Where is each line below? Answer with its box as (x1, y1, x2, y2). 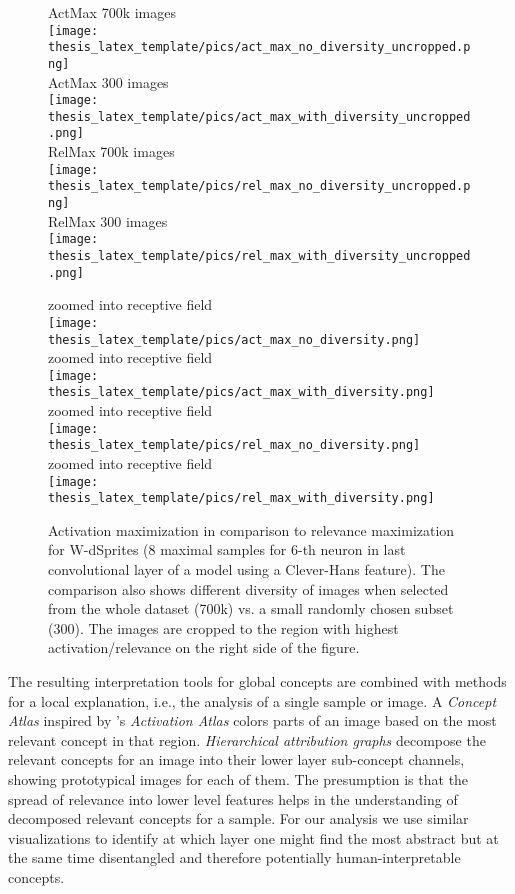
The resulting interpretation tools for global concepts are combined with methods (8, 671, 507, 692)
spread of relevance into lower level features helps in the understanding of (8, 788, 458, 809)
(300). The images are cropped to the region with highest (48, 617, 399, 638)
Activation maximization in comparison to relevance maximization (48, 519, 455, 540)
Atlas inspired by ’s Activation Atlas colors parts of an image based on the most (8, 710, 497, 731)
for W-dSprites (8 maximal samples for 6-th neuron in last (48, 539, 406, 560)
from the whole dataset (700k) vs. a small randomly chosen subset (48, 598, 454, 619)
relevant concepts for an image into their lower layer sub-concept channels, (8, 749, 465, 770)
